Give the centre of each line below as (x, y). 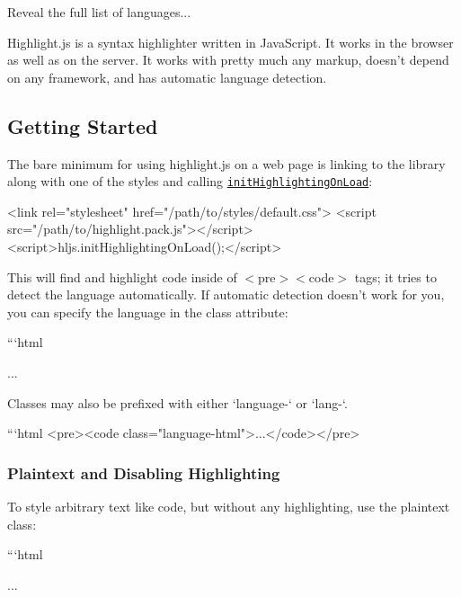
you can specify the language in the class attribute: (148, 312)
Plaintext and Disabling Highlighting (144, 472)
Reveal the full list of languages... (99, 12)
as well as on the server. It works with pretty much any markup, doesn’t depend (228, 60)
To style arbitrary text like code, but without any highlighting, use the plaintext (229, 506)
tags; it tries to (395, 276)
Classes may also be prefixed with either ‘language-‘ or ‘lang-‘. (177, 402)
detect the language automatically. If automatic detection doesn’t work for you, (226, 294)
